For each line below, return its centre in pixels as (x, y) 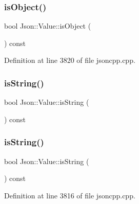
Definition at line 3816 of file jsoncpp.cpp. (70, 195)
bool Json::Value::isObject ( (48, 26)
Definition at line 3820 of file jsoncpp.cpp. (70, 60)
